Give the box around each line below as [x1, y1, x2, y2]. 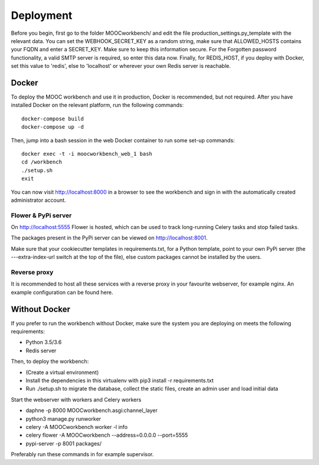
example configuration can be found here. [11, 289, 113, 296]
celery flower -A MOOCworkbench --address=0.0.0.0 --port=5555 [25, 431, 188, 439]
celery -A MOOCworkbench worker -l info [25, 423, 128, 430]
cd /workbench [21, 159, 62, 165]
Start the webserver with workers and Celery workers [11, 396, 142, 403]
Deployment [11, 9, 73, 22]
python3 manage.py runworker [25, 415, 102, 422]
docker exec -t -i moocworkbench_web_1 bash [21, 150, 153, 157]
